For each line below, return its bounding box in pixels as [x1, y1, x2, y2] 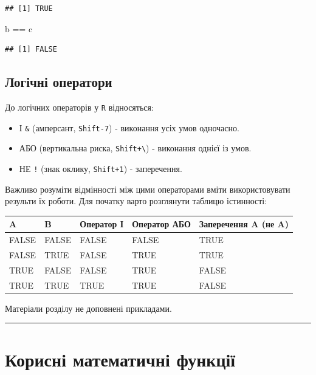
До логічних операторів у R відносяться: [5, 100, 154, 113]
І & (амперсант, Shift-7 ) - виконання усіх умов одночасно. [19, 121, 239, 134]
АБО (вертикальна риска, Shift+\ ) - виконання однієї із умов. [19, 142, 252, 154]
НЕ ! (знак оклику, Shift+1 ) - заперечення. [19, 162, 182, 174]
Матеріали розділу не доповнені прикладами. [5, 301, 172, 314]
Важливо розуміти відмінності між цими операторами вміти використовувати [5, 182, 290, 195]
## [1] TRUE [5, 4, 53, 13]
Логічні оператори [5, 72, 112, 91]
